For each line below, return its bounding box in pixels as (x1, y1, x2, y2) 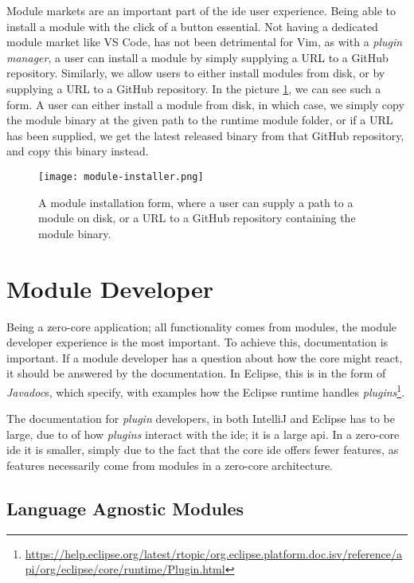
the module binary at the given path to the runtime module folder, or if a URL (6, 112, 393, 128)
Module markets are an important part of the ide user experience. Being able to (6, 2, 396, 18)
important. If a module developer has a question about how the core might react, (6, 349, 403, 366)
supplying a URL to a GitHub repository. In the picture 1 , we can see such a (6, 80, 381, 96)
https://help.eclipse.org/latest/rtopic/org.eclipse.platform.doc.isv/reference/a (25, 545, 402, 561)
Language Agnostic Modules (6, 495, 244, 520)
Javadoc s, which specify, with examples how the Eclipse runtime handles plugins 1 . (6, 381, 405, 400)
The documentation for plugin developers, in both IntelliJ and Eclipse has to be (6, 410, 395, 427)
